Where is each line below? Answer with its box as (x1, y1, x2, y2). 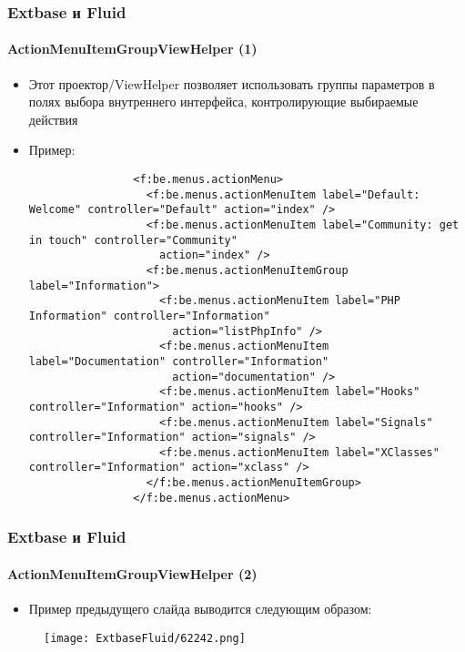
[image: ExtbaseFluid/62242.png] (44, 631, 246, 645)
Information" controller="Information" (28, 309, 270, 322)
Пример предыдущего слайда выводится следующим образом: (28, 599, 372, 618)
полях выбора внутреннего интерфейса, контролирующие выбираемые (28, 92, 419, 111)
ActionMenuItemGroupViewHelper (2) (7, 564, 258, 583)
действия (28, 109, 78, 128)
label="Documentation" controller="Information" (28, 354, 329, 368)
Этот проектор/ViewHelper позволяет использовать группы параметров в (28, 74, 435, 93)
